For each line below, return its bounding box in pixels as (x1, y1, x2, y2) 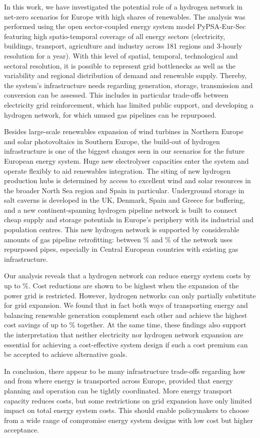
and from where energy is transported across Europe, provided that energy (4, 375, 233, 386)
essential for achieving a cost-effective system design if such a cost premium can (4, 339, 248, 349)
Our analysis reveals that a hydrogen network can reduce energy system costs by (4, 270, 251, 281)
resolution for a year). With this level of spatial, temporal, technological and (4, 50, 238, 61)
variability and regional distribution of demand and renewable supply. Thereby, (4, 70, 246, 81)
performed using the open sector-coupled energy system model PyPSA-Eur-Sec (4, 21, 246, 32)
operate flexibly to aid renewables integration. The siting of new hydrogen (4, 165, 230, 176)
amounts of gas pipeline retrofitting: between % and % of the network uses (4, 234, 232, 244)
